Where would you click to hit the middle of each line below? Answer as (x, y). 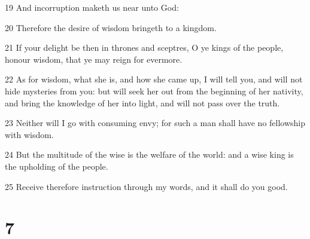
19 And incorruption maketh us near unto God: (92, 7)
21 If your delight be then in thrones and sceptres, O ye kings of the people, (144, 48)
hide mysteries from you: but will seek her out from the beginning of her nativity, (154, 91)
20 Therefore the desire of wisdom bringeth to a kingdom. (111, 27)
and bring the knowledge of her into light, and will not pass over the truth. (142, 102)
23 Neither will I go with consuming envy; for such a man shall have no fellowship (155, 123)
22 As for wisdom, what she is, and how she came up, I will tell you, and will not (154, 79)
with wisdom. (29, 134)
